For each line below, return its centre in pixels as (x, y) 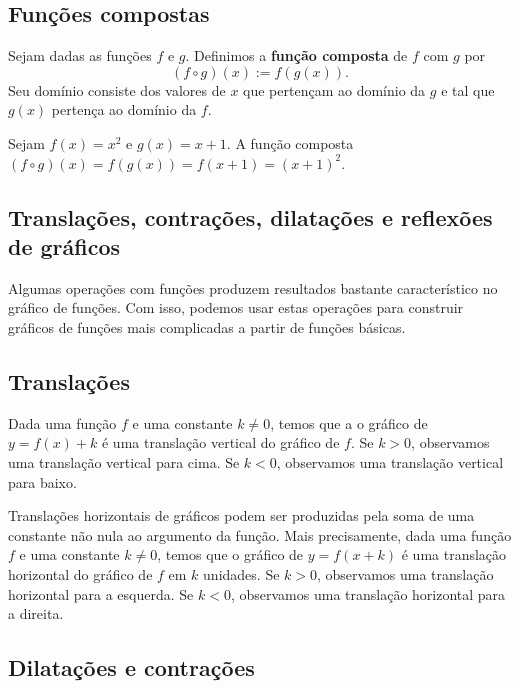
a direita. (36, 613)
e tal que (468, 89)
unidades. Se (241, 573)
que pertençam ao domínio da (334, 89)
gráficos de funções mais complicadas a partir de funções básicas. (207, 326)
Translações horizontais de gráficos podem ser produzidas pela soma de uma (241, 515)
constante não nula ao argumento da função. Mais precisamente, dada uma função (260, 534)
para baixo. (42, 481)
